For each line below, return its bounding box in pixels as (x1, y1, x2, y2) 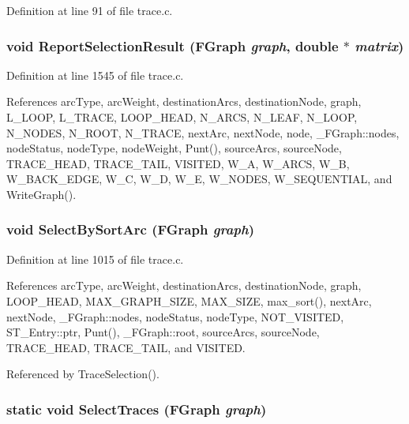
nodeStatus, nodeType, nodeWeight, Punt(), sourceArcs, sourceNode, (6, 140, 342, 156)
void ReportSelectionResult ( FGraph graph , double (6, 36, 339, 55)
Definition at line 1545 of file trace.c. (6, 66, 184, 83)
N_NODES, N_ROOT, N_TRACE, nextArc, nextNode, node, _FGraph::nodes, (6, 124, 400, 141)
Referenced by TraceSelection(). (6, 366, 159, 382)
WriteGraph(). (6, 186, 77, 202)
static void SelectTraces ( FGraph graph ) (6, 399, 267, 418)
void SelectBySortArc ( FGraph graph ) (6, 220, 254, 239)
